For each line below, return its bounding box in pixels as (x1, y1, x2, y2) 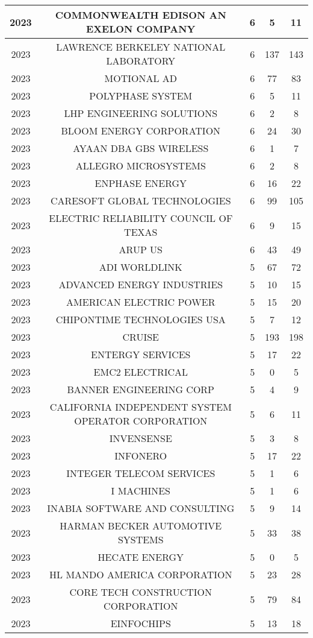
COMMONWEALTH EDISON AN (55, 8, 226, 22)
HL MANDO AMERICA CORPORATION (49, 567, 232, 581)
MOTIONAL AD (104, 71, 178, 85)
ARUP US (119, 242, 163, 256)
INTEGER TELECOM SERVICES (66, 466, 215, 480)
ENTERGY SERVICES (91, 347, 191, 361)
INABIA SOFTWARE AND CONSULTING (47, 501, 235, 515)
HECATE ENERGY (98, 550, 184, 564)
